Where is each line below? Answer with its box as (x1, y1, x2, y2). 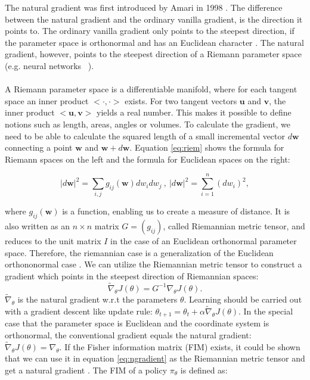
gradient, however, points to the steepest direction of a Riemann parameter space (5, 48, 302, 60)
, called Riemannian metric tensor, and (163, 220, 305, 232)
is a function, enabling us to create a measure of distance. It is (62, 205, 290, 217)
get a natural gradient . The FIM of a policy (5, 363, 168, 376)
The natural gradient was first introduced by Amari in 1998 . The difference (5, 1, 283, 13)
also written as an (5, 220, 70, 232)
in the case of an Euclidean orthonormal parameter (110, 235, 297, 247)
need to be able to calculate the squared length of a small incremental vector (5, 129, 286, 142)
